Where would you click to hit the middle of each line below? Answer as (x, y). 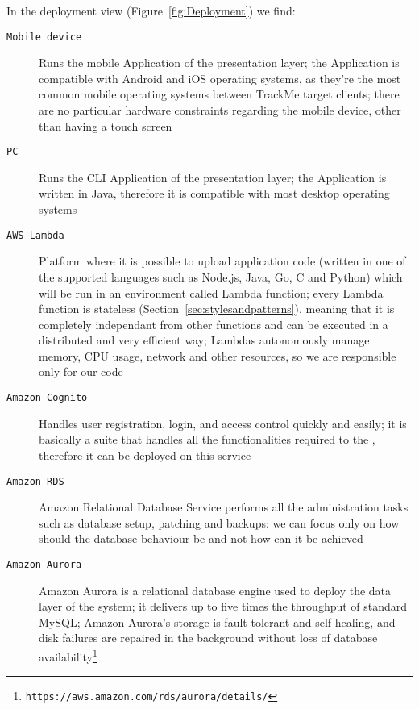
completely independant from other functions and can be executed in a (214, 324)
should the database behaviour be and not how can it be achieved (201, 538)
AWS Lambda (35, 235)
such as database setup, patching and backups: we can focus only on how (219, 522)
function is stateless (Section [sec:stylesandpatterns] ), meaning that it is (217, 309)
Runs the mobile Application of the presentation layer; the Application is (219, 63)
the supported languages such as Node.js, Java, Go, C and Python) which (221, 276)
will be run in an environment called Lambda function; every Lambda (211, 292)
